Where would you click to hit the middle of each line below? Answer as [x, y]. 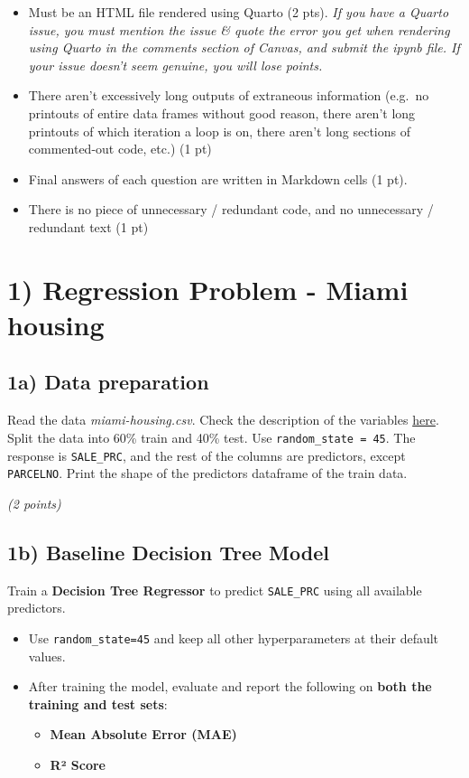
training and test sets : [98, 703]
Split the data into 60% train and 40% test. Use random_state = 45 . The [212, 437]
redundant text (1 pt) [88, 226]
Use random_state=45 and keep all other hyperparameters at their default [234, 637]
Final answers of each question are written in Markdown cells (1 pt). [218, 178]
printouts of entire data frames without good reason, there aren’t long [222, 112]
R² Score [78, 764]
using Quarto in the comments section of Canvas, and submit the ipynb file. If [244, 47]
